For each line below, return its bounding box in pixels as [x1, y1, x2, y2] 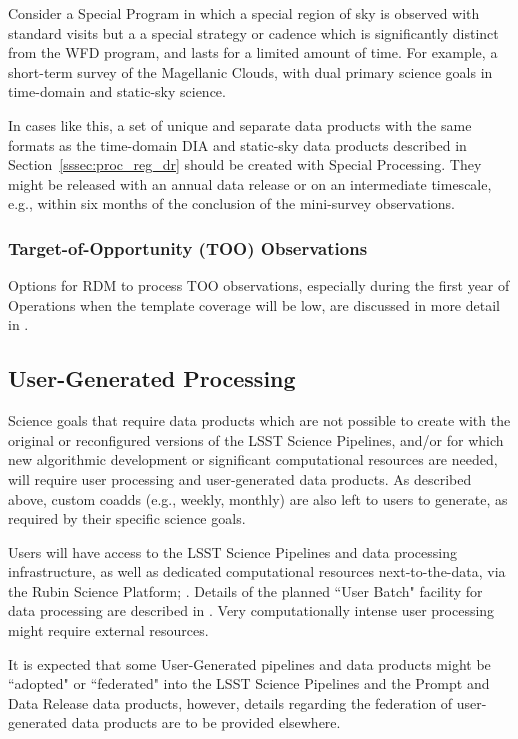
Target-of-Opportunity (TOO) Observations [8, 235, 368, 260]
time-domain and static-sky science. [8, 81, 226, 102]
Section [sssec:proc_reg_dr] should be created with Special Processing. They [8, 154, 482, 175]
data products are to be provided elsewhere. [71, 712, 341, 733]
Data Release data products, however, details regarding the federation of [8, 692, 453, 713]
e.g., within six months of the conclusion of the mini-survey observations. [8, 193, 455, 214]
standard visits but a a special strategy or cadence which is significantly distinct [8, 22, 499, 43]
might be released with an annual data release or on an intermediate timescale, [8, 173, 492, 194]
